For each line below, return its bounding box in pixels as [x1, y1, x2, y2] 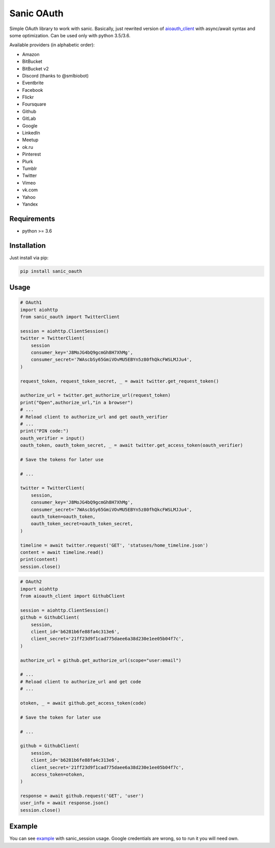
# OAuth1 [20, 300, 42, 305]
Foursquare [22, 101, 46, 107]
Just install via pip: [9, 254, 49, 261]
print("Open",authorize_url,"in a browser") [20, 399, 133, 405]
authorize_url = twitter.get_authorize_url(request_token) [20, 393, 171, 398]
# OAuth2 [20, 579, 42, 585]
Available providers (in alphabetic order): [9, 42, 95, 48]
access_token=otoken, [31, 772, 85, 777]
